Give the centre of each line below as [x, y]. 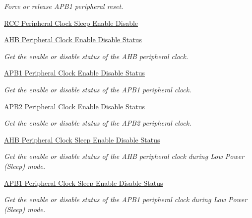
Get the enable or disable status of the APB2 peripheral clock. [98, 123]
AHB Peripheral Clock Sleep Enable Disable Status [82, 139]
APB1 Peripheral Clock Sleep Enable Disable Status [84, 182]
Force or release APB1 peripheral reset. [64, 6]
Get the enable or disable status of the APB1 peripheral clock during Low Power [126, 199]
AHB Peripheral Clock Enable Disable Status [73, 39]
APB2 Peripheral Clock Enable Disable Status [74, 106]
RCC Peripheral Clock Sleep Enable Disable [71, 23]
